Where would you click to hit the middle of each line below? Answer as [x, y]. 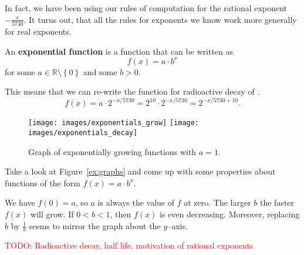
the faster [277, 202]
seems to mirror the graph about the [95, 225]
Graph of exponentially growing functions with [112, 151]
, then [121, 214]
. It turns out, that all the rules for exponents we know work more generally [160, 19]
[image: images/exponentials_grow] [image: [114, 123]
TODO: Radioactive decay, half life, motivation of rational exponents [129, 245]
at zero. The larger [217, 202]
